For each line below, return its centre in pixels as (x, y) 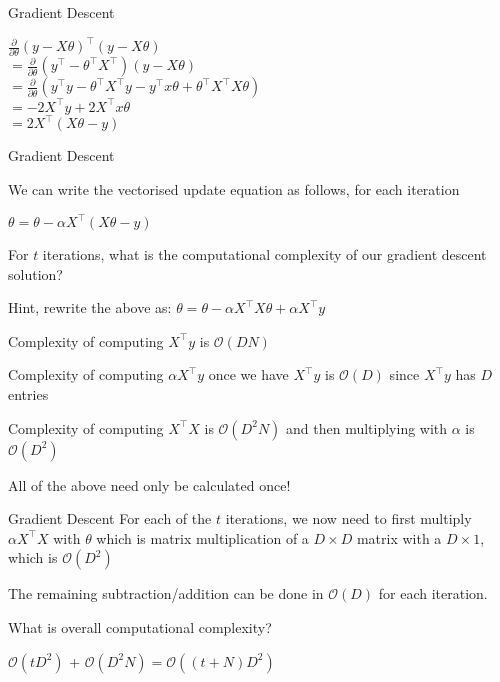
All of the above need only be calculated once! (149, 484)
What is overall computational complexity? (140, 627)
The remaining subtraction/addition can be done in (166, 593)
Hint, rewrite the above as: (90, 307)
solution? (35, 273)
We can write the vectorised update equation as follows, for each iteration (234, 189)
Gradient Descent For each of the (110, 518)
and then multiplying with (367, 427)
